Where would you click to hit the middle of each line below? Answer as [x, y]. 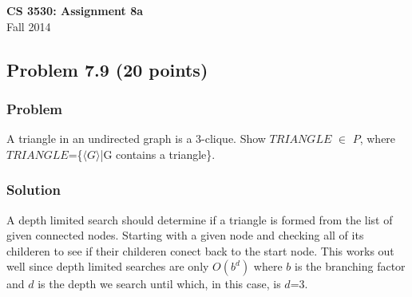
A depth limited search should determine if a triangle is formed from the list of [200, 219]
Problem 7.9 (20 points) [107, 69]
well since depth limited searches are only [108, 266]
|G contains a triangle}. [158, 154]
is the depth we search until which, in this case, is [159, 284]
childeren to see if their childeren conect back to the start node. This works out [200, 250]
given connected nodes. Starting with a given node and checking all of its [185, 235]
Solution [34, 190]
